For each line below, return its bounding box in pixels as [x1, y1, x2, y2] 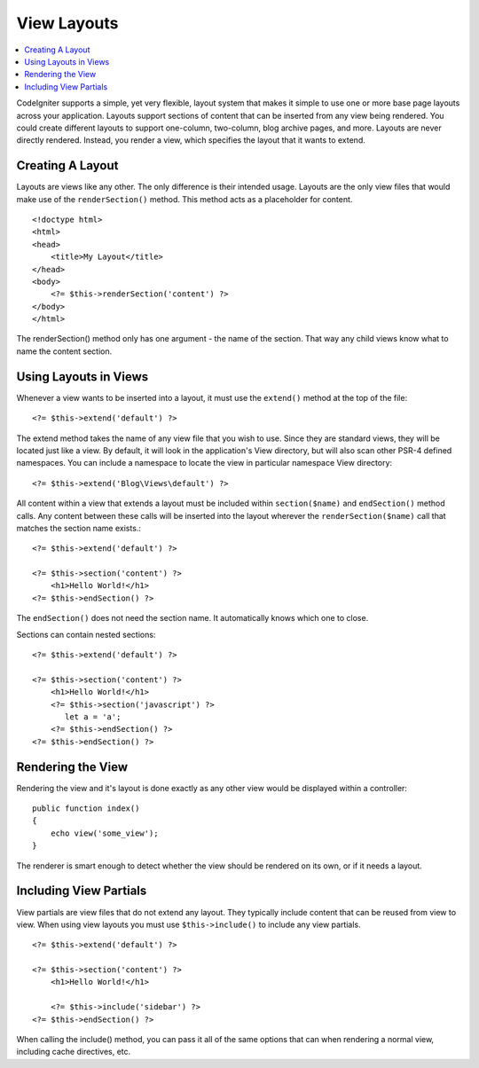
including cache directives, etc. [16, 1047, 131, 1057]
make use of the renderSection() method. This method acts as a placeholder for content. [16, 193, 353, 204]
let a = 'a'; [65, 711, 122, 722]
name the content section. [16, 346, 113, 357]
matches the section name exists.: [16, 522, 142, 533]
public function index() [32, 804, 140, 813]
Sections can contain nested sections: [16, 629, 156, 640]
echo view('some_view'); [50, 828, 159, 838]
